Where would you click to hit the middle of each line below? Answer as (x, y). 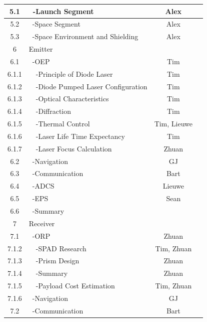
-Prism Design (57, 261)
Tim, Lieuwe (173, 124)
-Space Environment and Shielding (85, 36)
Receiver (42, 223)
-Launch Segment (63, 11)
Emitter (41, 49)
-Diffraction (53, 111)
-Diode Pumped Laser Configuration (91, 86)
